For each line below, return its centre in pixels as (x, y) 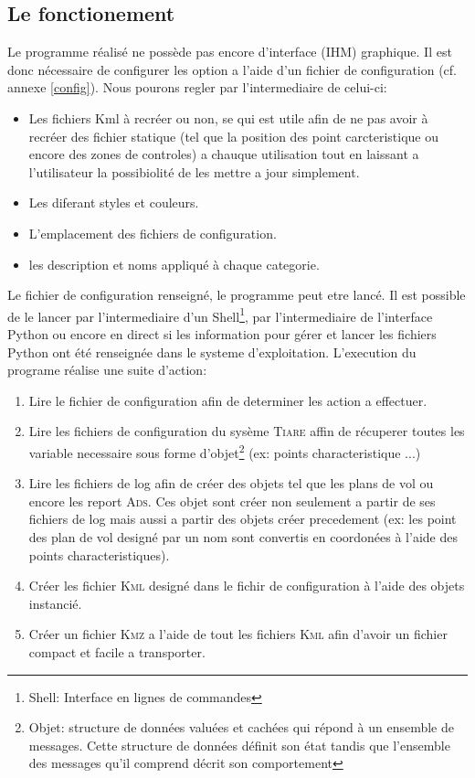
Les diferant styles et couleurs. (114, 202)
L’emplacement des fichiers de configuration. (153, 233)
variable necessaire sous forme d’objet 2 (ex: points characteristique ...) (225, 451)
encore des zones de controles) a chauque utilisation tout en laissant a (224, 154)
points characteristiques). (99, 554)
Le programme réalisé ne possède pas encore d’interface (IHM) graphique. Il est (230, 52)
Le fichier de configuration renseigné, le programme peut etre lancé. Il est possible (237, 295)
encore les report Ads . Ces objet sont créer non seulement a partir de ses (232, 501)
